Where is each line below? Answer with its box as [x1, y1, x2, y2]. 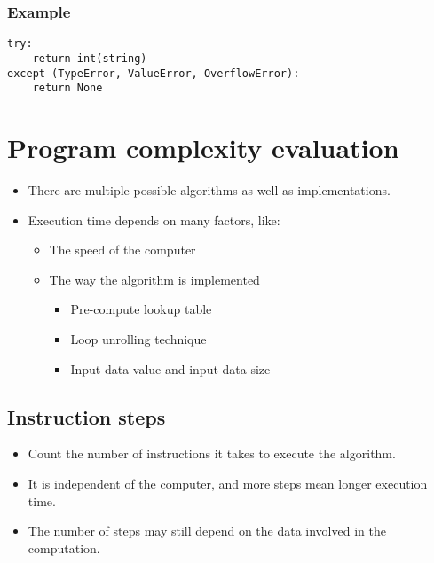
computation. [28, 538, 100, 557]
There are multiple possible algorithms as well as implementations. [28, 180, 391, 199]
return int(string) [32, 51, 147, 65]
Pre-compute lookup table [70, 300, 212, 318]
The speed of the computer [49, 240, 196, 259]
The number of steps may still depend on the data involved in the [28, 521, 386, 540]
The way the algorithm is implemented [49, 270, 260, 288]
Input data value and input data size [70, 359, 271, 378]
